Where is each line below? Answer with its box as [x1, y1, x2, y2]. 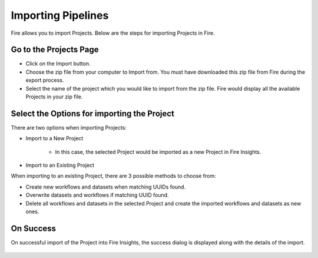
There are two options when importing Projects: [11, 124, 127, 131]
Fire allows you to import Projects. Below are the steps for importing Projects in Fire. [11, 29, 215, 37]
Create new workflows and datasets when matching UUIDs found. [25, 183, 186, 190]
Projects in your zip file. [25, 93, 83, 100]
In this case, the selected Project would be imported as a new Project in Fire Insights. [55, 148, 261, 156]
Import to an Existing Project [25, 162, 94, 169]
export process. [25, 77, 64, 84]
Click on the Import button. [25, 60, 91, 67]
